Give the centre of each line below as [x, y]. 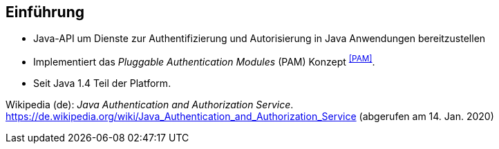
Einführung [45, 12]
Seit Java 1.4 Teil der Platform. [102, 83]
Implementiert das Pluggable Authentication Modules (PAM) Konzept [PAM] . [204, 61]
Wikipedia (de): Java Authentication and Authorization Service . [150, 105]
